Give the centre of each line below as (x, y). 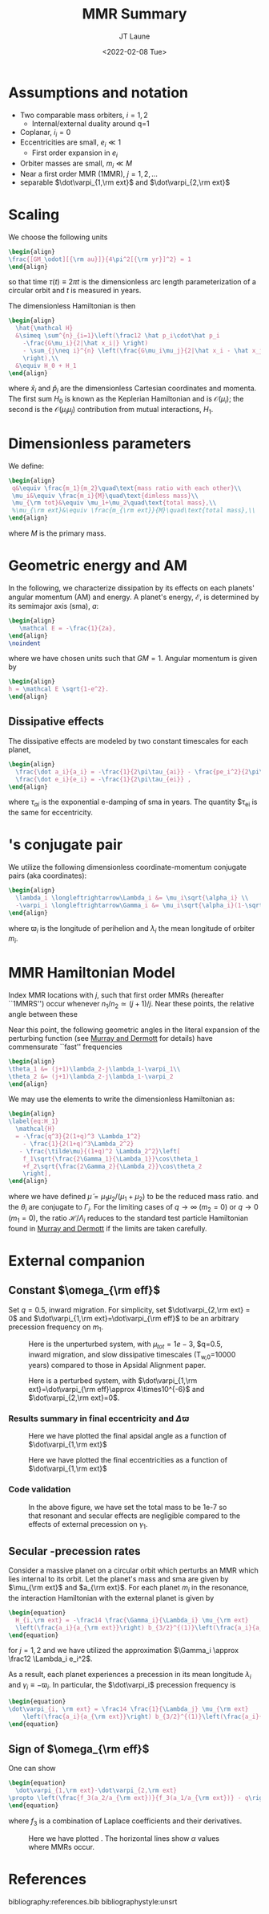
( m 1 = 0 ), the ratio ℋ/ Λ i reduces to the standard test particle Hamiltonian (128, 1219)
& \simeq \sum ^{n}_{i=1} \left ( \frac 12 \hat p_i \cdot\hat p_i (118, 336)
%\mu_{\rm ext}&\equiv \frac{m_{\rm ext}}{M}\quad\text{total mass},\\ (134, 511)
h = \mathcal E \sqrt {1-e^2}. (59, 689)
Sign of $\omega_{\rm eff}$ (79, 1749)
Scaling (34, 215)
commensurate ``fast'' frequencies (65, 1047)
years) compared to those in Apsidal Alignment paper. (117, 1365)
